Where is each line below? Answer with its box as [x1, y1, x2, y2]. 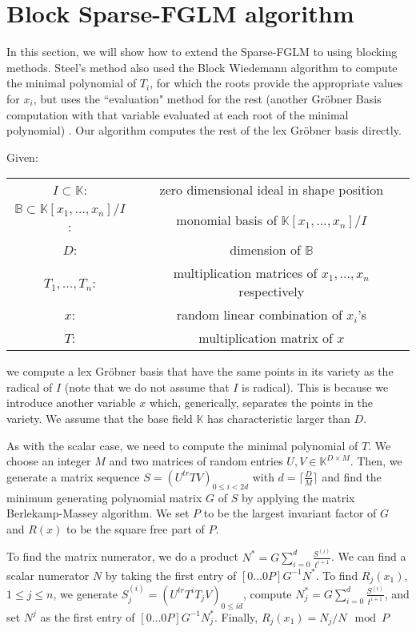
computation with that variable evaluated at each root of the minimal [6, 106, 349, 123]
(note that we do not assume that [64, 378, 230, 395]
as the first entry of [40, 608, 135, 625]
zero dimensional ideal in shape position [159, 180, 384, 199]
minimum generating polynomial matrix [6, 489, 202, 505]
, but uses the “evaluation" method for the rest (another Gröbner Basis [33, 90, 382, 107]
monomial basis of [176, 210, 278, 229]
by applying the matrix [241, 489, 355, 505]
